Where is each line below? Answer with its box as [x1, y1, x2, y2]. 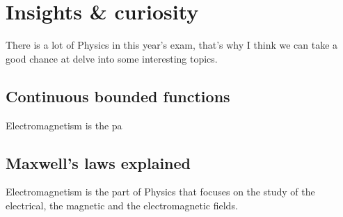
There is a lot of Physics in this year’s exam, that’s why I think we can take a [6, 38, 338, 52]
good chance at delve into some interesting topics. [6, 51, 218, 65]
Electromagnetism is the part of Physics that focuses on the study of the [6, 184, 315, 199]
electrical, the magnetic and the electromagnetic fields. [6, 198, 238, 212]
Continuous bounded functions [6, 85, 230, 106]
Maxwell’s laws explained [6, 152, 191, 173]
